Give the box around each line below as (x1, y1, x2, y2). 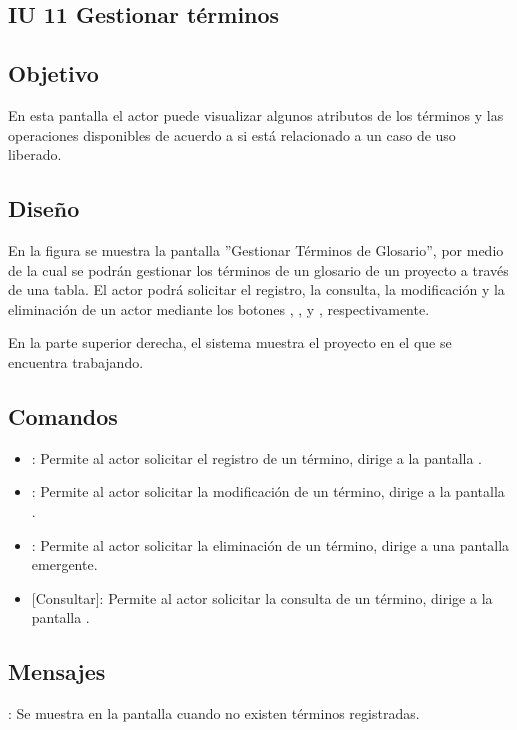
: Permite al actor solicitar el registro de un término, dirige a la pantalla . (31, 447, 482, 468)
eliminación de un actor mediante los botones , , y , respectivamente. (8, 298, 430, 319)
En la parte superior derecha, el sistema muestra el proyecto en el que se (8, 332, 452, 353)
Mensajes (8, 656, 106, 687)
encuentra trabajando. (8, 351, 144, 372)
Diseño (8, 193, 80, 224)
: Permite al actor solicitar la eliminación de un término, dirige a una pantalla (31, 534, 510, 555)
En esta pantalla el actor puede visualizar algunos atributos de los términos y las (8, 104, 504, 125)
